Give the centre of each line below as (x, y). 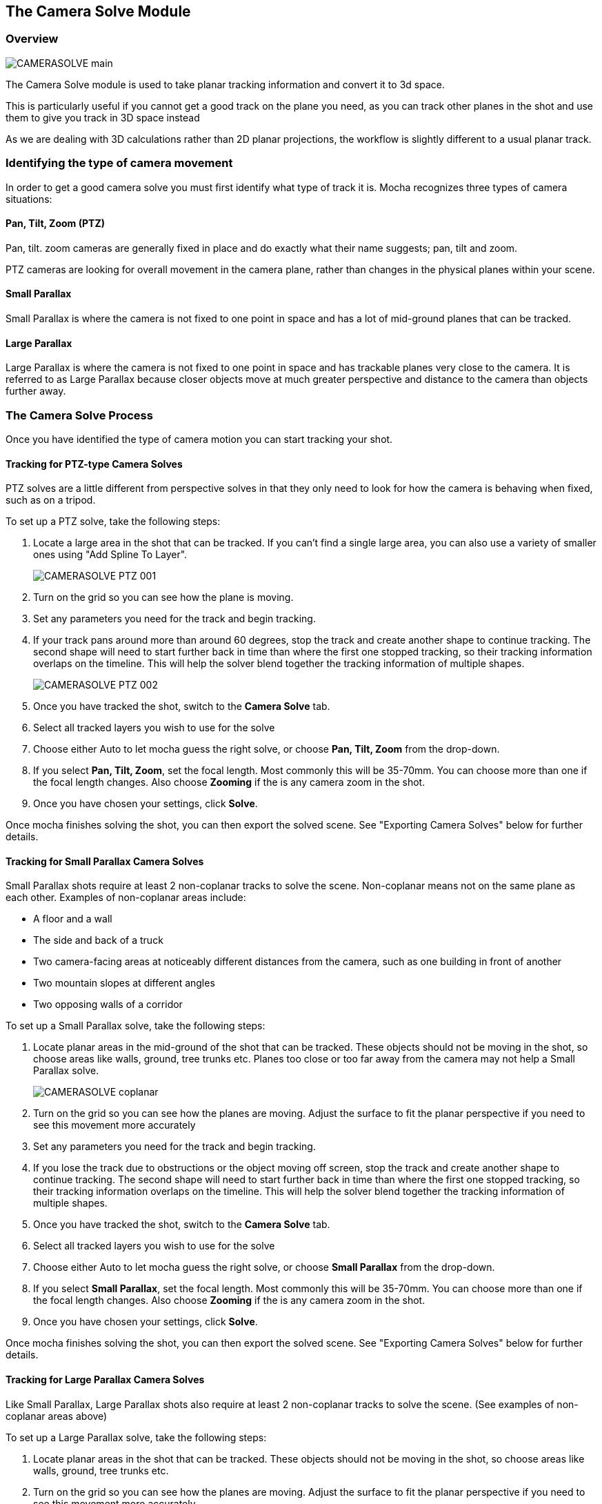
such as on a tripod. (51, 500)
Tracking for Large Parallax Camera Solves (105, 1379)
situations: (29, 199)
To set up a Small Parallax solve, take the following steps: (136, 1026)
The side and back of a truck (98, 940)
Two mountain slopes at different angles (124, 983)
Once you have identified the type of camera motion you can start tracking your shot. (199, 439)
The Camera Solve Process (79, 415)
